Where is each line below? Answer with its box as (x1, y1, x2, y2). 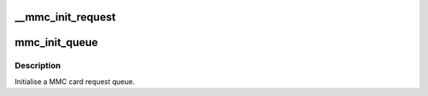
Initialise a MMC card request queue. (14, 76, 135, 86)
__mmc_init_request (14, 10, 117, 24)
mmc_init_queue (14, 36, 98, 49)
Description (14, 60, 61, 71)
